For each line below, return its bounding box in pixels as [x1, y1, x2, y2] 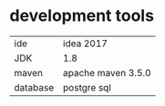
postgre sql [62, 81, 112, 93]
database [14, 81, 55, 93]
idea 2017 [62, 37, 108, 50]
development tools [9, 5, 155, 26]
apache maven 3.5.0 [62, 66, 152, 79]
